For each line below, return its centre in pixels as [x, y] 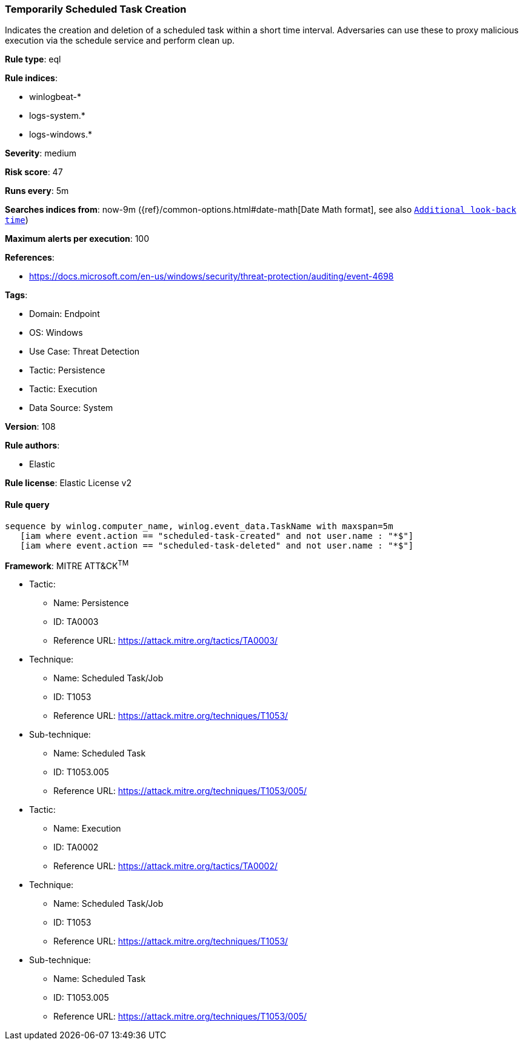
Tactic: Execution [63, 389]
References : [30, 258]
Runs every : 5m [37, 191]
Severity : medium [41, 153]
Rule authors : [32, 446]
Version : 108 [30, 427]
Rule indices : [31, 78]
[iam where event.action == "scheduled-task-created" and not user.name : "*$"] [217, 536]
